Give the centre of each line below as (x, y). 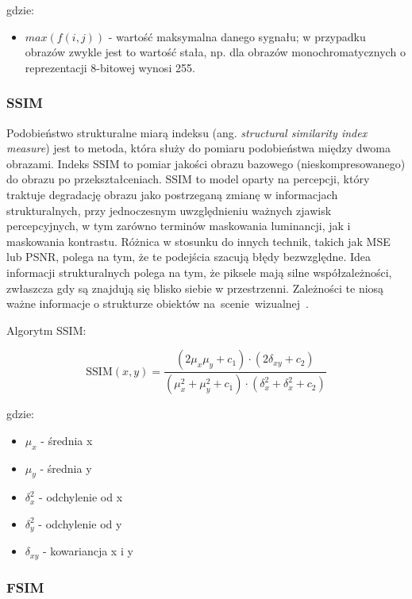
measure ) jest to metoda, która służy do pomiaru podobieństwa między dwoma (198, 148)
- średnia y (66, 468)
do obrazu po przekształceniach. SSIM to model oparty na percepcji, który (188, 179)
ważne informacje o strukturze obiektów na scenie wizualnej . (158, 303)
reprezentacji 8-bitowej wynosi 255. (110, 67)
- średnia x (67, 440)
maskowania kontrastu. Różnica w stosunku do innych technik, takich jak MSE (198, 241)
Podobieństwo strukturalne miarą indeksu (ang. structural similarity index (187, 132)
